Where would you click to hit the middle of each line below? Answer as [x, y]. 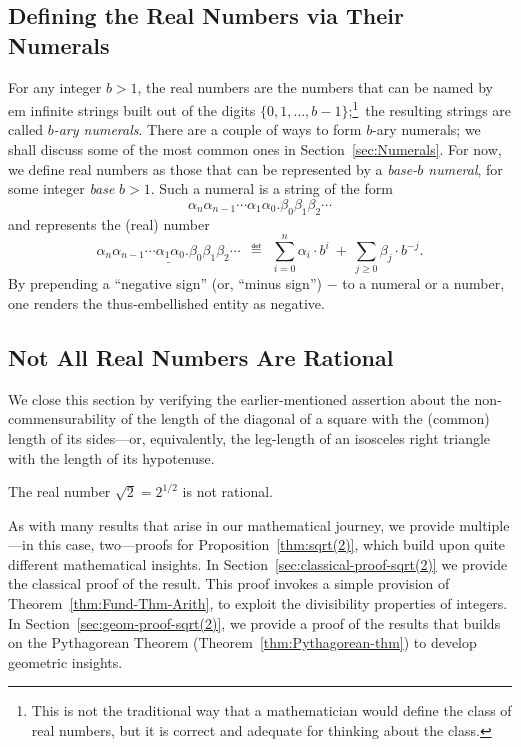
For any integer [55, 86]
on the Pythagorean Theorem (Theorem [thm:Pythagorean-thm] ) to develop [242, 642]
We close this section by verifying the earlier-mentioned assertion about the [239, 398]
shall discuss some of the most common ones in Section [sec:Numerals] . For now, [255, 149]
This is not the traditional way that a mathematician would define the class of [271, 710]
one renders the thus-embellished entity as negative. [166, 302]
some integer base [61, 188]
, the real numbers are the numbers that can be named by [315, 86]
